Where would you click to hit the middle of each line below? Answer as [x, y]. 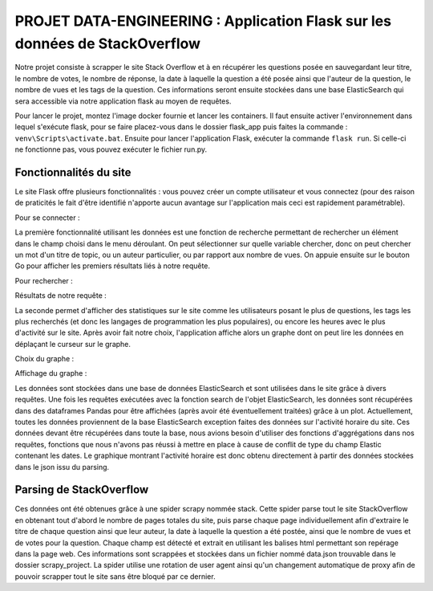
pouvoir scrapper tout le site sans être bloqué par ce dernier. [115, 576]
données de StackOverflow [107, 43]
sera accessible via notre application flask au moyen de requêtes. [123, 101]
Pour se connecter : [47, 218]
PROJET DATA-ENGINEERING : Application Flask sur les [203, 21]
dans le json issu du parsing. [62, 467]
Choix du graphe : [45, 359]
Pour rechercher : [44, 280]
